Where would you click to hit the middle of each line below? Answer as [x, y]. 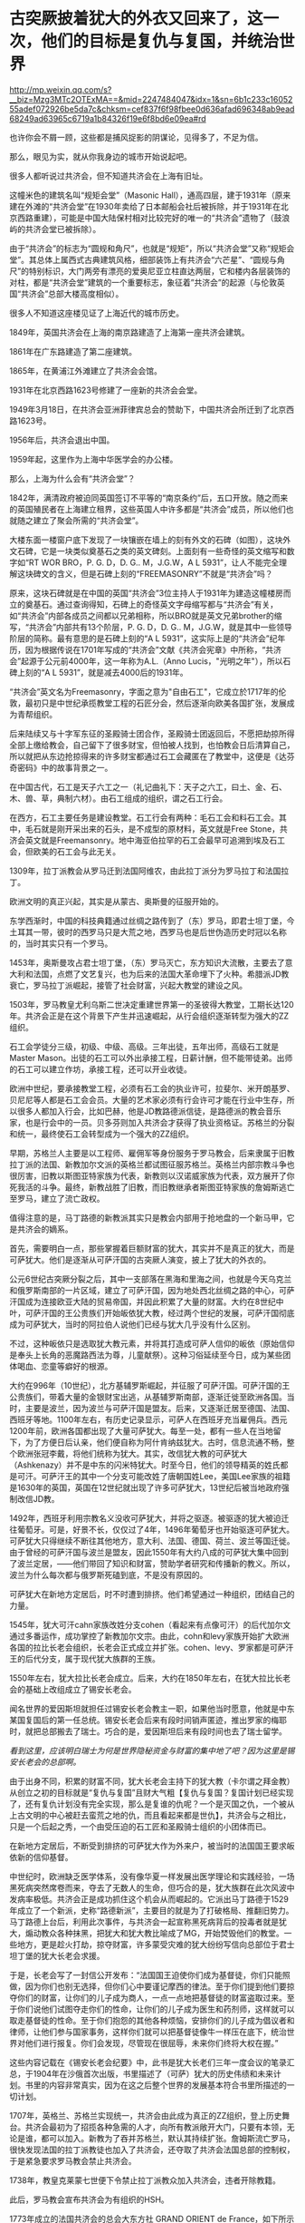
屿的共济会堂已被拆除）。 [55, 229]
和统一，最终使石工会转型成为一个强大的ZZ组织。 [102, 1134]
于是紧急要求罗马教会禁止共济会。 [73, 2160]
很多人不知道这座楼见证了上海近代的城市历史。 [96, 313]
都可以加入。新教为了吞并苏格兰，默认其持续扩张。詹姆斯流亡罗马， [167, 2138]
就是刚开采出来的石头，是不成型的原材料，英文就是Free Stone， [160, 829]
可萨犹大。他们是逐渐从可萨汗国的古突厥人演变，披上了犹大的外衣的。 [140, 1259]
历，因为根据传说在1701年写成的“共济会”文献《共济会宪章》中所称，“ [138, 649]
